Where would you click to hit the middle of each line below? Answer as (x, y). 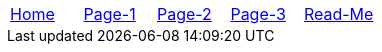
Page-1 (109, 14)
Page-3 (258, 14)
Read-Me (338, 14)
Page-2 (184, 14)
